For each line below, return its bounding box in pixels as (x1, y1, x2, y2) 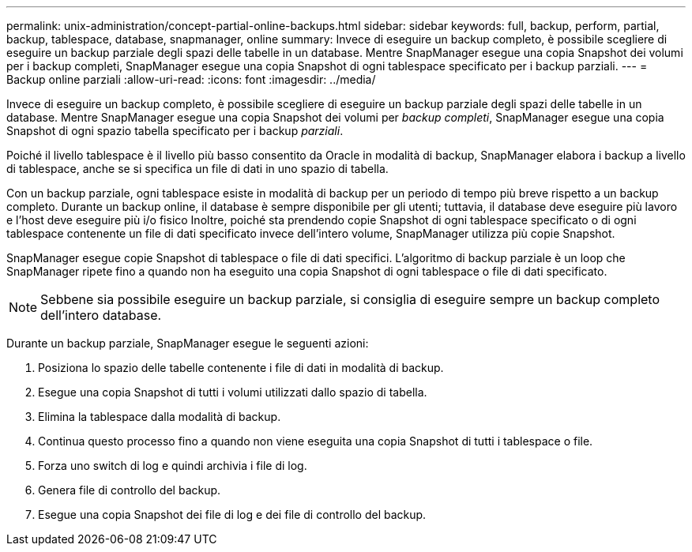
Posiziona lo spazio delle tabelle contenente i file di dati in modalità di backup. (38, 361, 444, 374)
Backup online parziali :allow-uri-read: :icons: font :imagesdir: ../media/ (6, 73, 376, 86)
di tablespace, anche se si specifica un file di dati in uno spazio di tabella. (6, 162, 389, 175)
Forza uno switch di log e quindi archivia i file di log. (38, 459, 307, 472)
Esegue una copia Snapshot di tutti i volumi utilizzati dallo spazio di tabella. (38, 385, 427, 399)
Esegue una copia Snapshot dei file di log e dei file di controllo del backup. (38, 508, 427, 521)
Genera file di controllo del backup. (38, 483, 221, 497)
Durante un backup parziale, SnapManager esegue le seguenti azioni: (6, 336, 369, 350)
